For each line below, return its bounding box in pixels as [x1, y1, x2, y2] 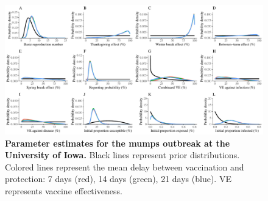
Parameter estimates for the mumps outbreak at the [5, 136, 230, 149]
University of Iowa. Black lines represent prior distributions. [5, 148, 240, 161]
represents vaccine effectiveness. [5, 184, 122, 197]
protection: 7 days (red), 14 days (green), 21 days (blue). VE [5, 172, 231, 185]
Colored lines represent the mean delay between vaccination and [5, 160, 244, 173]
